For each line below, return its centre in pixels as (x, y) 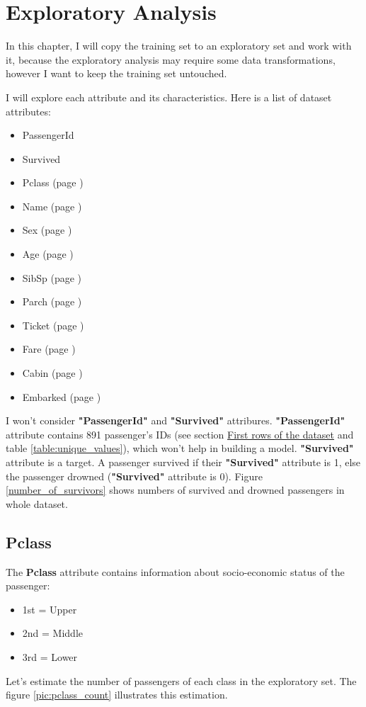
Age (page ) (48, 254)
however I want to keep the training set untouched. (116, 73)
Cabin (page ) (52, 373)
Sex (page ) (47, 230)
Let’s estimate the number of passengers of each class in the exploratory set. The (181, 680)
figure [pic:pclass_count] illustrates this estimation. (117, 695)
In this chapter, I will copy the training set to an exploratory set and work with (179, 46)
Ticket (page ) (53, 325)
